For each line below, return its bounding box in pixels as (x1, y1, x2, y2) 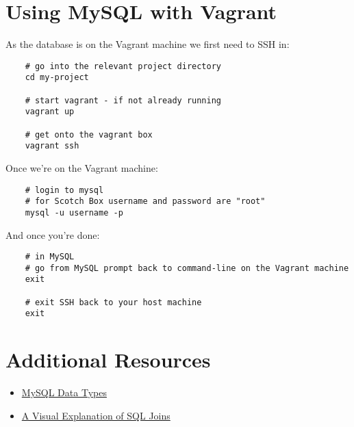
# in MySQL (25, 252, 75, 262)
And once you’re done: (5, 227, 100, 242)
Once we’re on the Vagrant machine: (5, 160, 158, 174)
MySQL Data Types (21, 385, 107, 400)
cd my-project (25, 73, 89, 83)
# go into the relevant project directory (25, 61, 221, 71)
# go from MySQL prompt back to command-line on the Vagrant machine (25, 263, 349, 273)
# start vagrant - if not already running (25, 95, 221, 105)
